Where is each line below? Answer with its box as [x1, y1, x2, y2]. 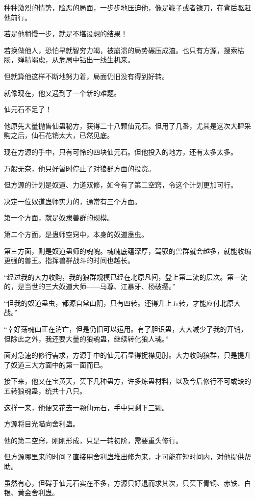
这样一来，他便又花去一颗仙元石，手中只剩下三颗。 [4, 402, 169, 412]
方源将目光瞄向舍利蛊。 [4, 419, 79, 429]
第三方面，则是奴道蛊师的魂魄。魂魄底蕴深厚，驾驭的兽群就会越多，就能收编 [4, 245, 251, 256]
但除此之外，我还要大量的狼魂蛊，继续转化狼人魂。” [4, 333, 169, 343]
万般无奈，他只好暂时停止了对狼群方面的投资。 [4, 163, 155, 173]
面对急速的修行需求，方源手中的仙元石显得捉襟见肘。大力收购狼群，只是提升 [4, 350, 251, 360]
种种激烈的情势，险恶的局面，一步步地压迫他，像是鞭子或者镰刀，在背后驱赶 [4, 2, 251, 12]
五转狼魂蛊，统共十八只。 [4, 386, 86, 396]
